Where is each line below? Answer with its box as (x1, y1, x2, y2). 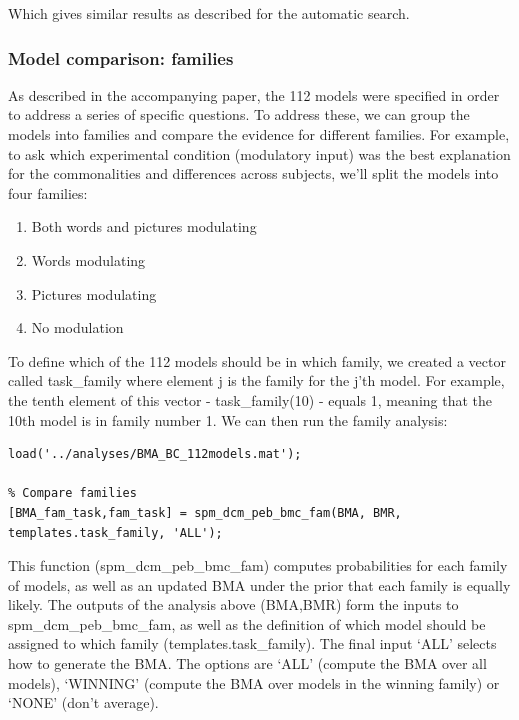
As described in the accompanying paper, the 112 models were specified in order (8, 84, 500, 105)
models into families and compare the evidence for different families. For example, (8, 124, 510, 144)
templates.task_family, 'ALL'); (8, 525, 223, 540)
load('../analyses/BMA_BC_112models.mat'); (8, 447, 302, 462)
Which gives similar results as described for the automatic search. (8, 3, 410, 23)
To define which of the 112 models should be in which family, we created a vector (8, 350, 506, 371)
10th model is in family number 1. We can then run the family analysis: (8, 409, 448, 430)
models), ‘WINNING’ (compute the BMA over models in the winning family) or (8, 672, 500, 693)
